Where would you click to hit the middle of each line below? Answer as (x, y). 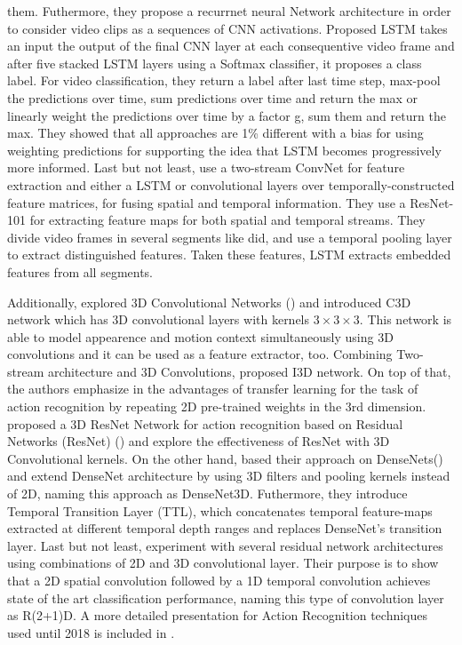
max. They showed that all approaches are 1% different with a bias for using (215, 133)
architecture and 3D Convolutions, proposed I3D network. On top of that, (249, 371)
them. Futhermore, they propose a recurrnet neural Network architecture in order (229, 11)
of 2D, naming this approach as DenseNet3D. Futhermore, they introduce (207, 494)
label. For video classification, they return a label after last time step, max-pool (224, 80)
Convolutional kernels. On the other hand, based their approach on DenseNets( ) (225, 458)
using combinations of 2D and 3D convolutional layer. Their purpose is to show (223, 563)
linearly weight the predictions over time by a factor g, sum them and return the (227, 115)
